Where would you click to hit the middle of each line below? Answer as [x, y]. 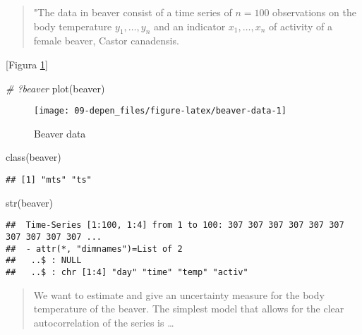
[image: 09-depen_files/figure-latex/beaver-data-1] [160, 111]
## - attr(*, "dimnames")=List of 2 [94, 249]
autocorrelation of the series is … [104, 322]
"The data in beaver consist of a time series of [133, 12]
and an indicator [189, 26]
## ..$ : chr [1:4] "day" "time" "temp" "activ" [127, 272]
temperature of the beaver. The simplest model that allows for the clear [189, 309]
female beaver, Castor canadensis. [106, 41]
